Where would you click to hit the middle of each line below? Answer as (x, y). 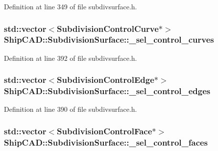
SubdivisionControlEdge (106, 80)
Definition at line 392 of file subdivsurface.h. (71, 58)
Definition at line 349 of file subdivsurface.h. (71, 6)
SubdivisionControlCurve (108, 28)
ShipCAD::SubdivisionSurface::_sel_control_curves (109, 39)
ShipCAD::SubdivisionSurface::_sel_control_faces (106, 142)
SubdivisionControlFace (105, 131)
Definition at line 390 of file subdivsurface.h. (71, 109)
